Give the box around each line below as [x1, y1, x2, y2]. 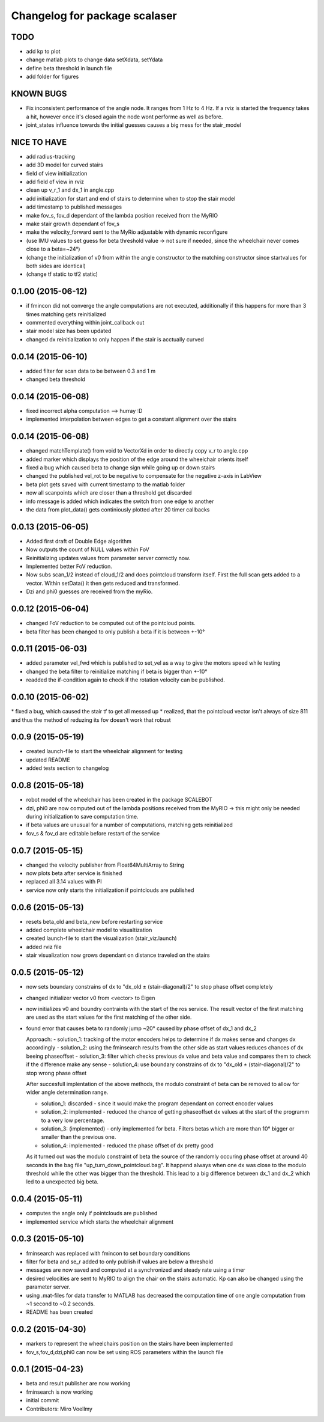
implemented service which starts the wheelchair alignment [26, 1218, 174, 1225]
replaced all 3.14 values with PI [26, 878, 102, 885]
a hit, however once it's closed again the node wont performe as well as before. [26, 113, 223, 120]
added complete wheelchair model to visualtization [26, 926, 152, 934]
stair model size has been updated [26, 328, 112, 335]
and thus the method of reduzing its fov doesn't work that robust [11, 716, 171, 724]
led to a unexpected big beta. [26, 1178, 99, 1185]
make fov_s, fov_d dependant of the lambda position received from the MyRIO [26, 212, 218, 219]
